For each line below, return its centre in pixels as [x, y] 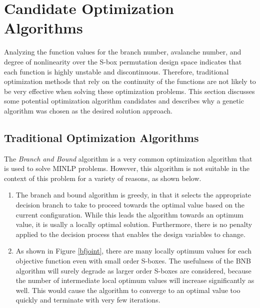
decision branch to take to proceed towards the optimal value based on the [130, 205]
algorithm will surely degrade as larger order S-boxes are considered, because [133, 270]
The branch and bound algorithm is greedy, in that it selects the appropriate [133, 195]
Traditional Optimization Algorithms [101, 137]
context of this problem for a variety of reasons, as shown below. [103, 178]
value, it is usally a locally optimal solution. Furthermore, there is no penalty [134, 224]
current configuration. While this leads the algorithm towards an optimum [129, 214]
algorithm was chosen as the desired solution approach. [88, 110]
